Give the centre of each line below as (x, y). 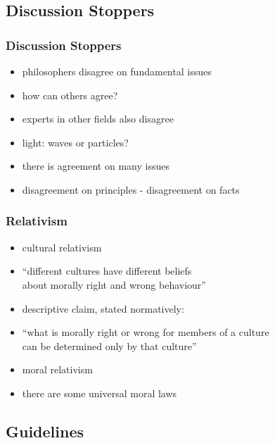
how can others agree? (70, 95)
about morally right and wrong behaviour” (114, 284)
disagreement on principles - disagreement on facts (131, 189)
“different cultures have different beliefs (107, 271)
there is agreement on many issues (96, 166)
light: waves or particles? (75, 142)
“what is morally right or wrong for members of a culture (146, 332)
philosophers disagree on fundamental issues (117, 71)
